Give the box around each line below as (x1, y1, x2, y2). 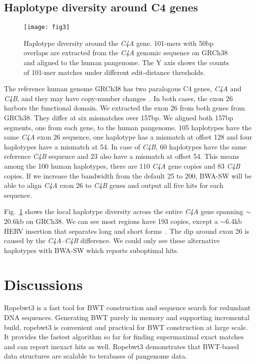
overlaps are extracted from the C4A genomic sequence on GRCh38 (24, 47, 228, 58)
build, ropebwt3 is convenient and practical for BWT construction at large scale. (4, 322, 248, 332)
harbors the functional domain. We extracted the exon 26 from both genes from (4, 103, 245, 113)
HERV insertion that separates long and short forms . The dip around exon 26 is (4, 225, 250, 236)
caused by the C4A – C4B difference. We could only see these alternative (4, 235, 220, 246)
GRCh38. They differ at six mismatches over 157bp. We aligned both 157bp (4, 112, 233, 123)
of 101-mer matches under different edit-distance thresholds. (24, 67, 205, 77)
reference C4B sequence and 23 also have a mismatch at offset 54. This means (4, 151, 239, 161)
